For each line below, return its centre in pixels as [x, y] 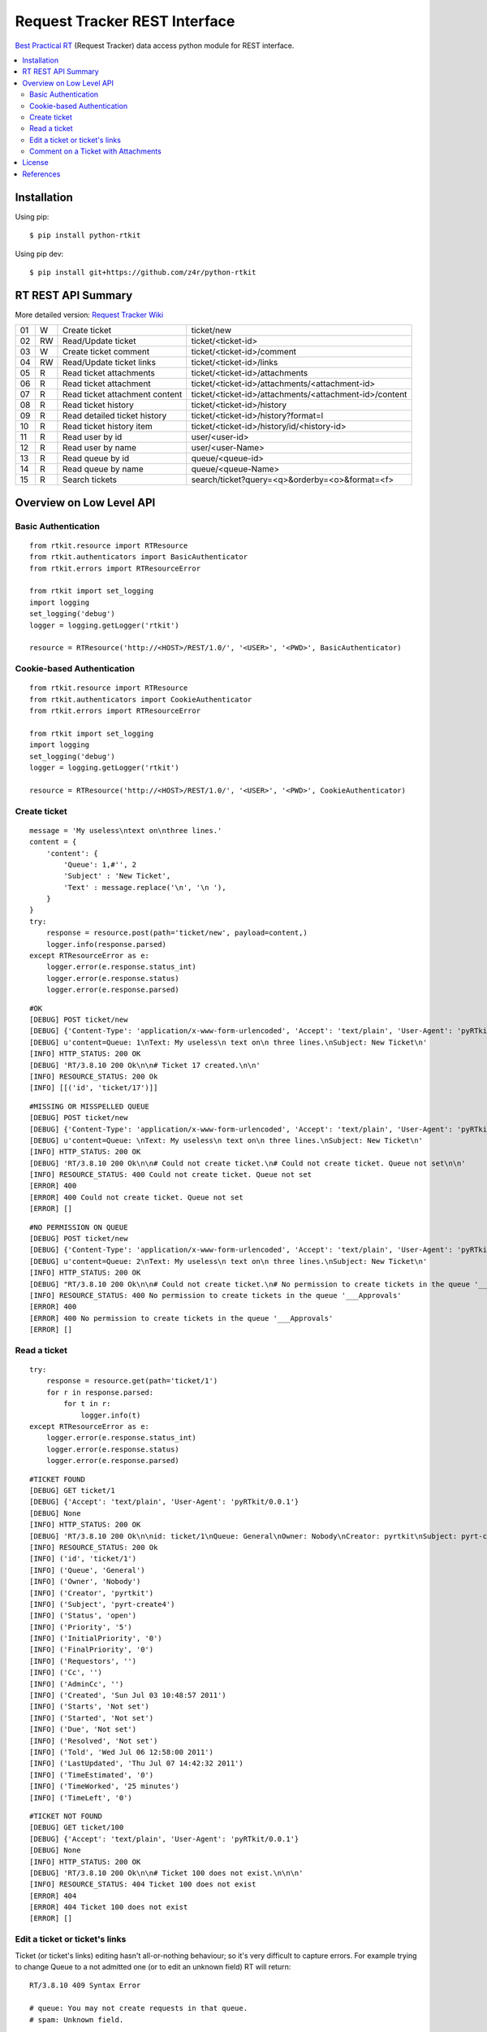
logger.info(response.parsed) [106, 944]
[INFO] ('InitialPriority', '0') [96, 1639]
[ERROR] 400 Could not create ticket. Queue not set [136, 1197]
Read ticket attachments [109, 373]
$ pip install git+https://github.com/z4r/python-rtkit [143, 272]
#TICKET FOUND [57, 1479]
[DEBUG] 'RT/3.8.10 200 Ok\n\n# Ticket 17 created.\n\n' [145, 1065]
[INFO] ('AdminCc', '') [77, 1684]
